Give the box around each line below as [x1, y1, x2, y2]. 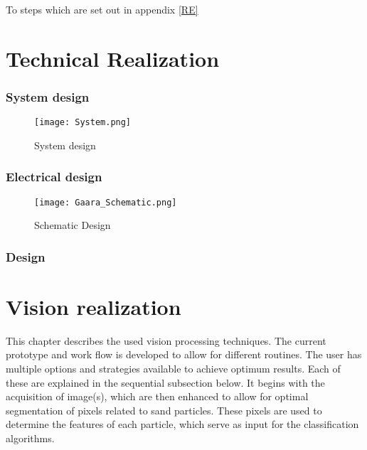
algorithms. [6, 431, 55, 446]
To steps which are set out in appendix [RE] [6, 2, 198, 16]
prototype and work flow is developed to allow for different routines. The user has [6, 347, 362, 362]
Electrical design [6, 168, 102, 186]
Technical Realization [6, 43, 220, 73]
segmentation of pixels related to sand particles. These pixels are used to [6, 402, 322, 417]
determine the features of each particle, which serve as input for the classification [6, 417, 359, 432]
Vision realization [6, 291, 181, 321]
